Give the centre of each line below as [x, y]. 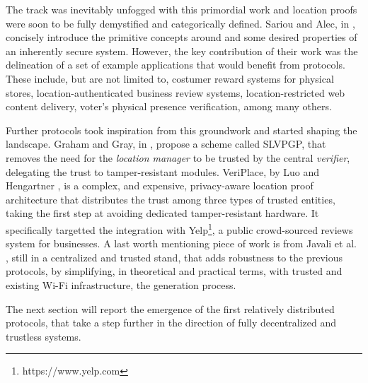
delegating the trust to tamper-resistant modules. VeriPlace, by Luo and [163, 171]
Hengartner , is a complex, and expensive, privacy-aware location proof [160, 185]
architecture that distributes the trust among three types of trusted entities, [171, 199]
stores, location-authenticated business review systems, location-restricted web [176, 92]
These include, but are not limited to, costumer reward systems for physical [170, 78]
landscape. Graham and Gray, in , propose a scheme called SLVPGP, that [166, 144]
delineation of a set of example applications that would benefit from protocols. [176, 65]
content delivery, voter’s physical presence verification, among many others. [169, 106]
